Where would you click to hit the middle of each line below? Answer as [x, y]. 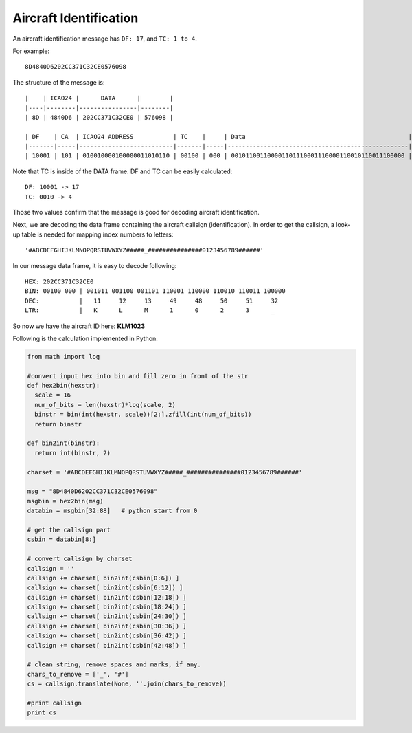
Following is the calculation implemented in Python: [85, 338]
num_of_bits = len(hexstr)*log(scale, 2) [105, 405]
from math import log [64, 357]
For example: [31, 51]
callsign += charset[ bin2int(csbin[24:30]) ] [107, 616]
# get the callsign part [69, 530]
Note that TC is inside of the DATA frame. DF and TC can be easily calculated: [123, 171]
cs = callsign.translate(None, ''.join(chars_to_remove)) [127, 684]
